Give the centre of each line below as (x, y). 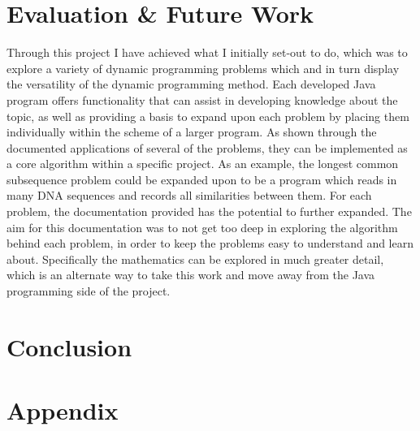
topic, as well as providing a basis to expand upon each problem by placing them (208, 116)
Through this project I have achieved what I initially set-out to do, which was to (207, 52)
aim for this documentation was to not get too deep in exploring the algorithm (202, 227)
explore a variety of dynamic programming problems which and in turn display (203, 68)
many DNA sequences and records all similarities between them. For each (189, 195)
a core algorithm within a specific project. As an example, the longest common (203, 164)
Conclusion (69, 346)
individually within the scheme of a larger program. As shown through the (192, 132)
